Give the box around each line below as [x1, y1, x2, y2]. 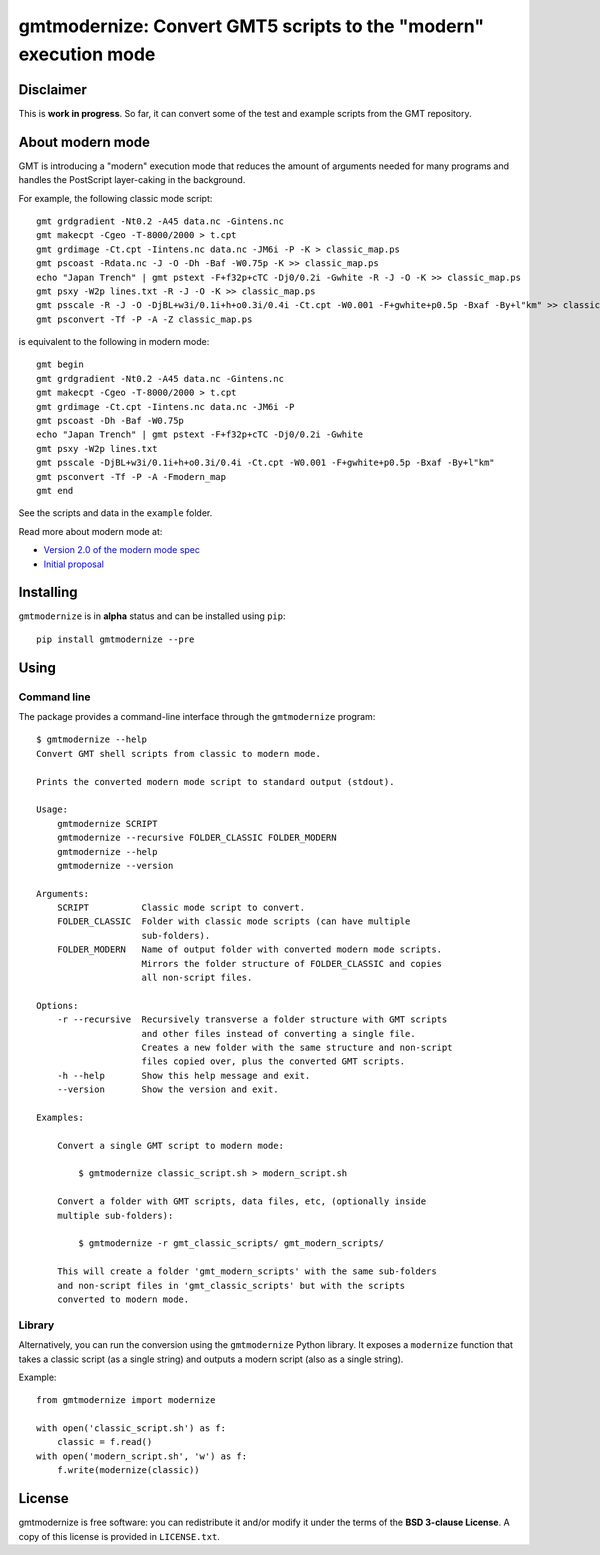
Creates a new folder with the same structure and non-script [141, 1041, 453, 1053]
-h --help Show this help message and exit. [56, 1070, 311, 1081]
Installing [18, 584, 79, 601]
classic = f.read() [56, 1436, 153, 1448]
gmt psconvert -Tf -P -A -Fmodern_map [36, 471, 227, 482]
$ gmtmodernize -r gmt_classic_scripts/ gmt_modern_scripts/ [78, 1238, 385, 1249]
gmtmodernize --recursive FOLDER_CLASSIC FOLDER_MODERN [56, 832, 337, 844]
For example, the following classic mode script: [18, 192, 213, 204]
